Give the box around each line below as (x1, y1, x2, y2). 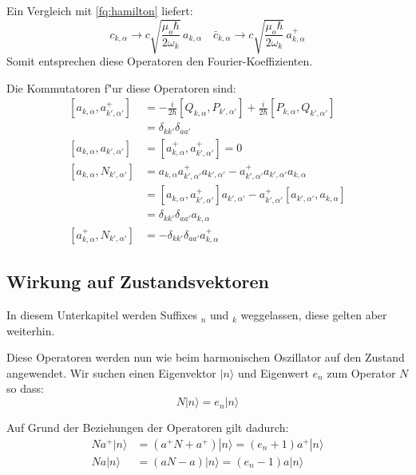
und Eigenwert (237, 364, 309, 381)
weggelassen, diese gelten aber (240, 307, 387, 323)
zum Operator (327, 364, 396, 381)
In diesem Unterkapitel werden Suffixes (6, 307, 197, 323)
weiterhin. (6, 322, 55, 338)
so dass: (6, 380, 44, 397)
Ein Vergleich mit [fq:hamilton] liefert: (6, 2, 193, 18)
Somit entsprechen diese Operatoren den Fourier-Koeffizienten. (6, 53, 313, 69)
